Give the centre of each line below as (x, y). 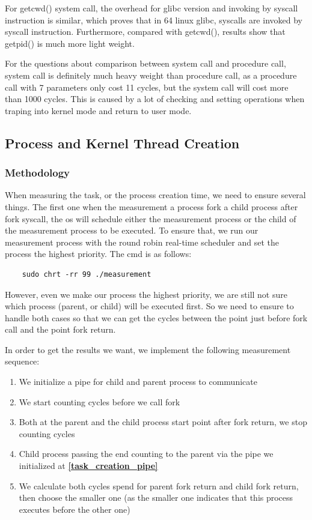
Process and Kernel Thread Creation (122, 143)
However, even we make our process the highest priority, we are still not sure (146, 294)
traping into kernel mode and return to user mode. (98, 110)
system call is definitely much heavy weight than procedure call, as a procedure (151, 75)
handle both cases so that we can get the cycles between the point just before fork (156, 317)
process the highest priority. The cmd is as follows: (98, 254)
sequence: (22, 361)
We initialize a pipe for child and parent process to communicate (138, 382)
